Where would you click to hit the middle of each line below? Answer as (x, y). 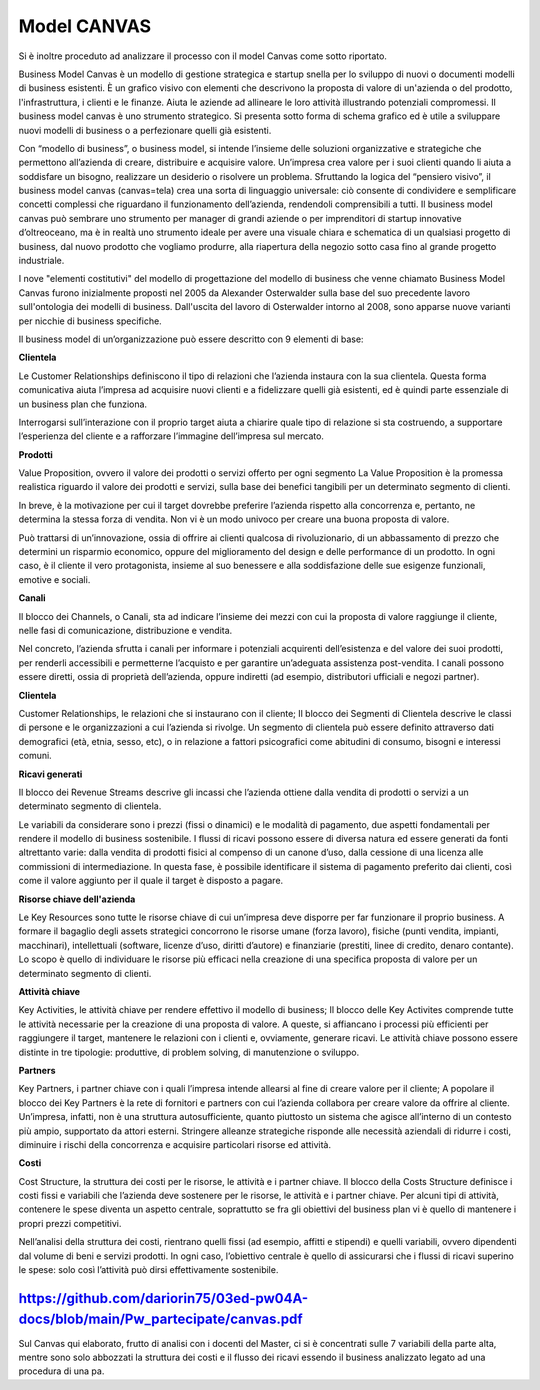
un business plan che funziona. (83, 404)
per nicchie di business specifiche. (90, 321)
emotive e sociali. (54, 579)
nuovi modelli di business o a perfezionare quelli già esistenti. (145, 130)
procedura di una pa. (61, 1371)
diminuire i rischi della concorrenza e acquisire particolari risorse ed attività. (175, 1144)
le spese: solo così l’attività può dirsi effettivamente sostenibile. (148, 1270)
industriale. (41, 261)
